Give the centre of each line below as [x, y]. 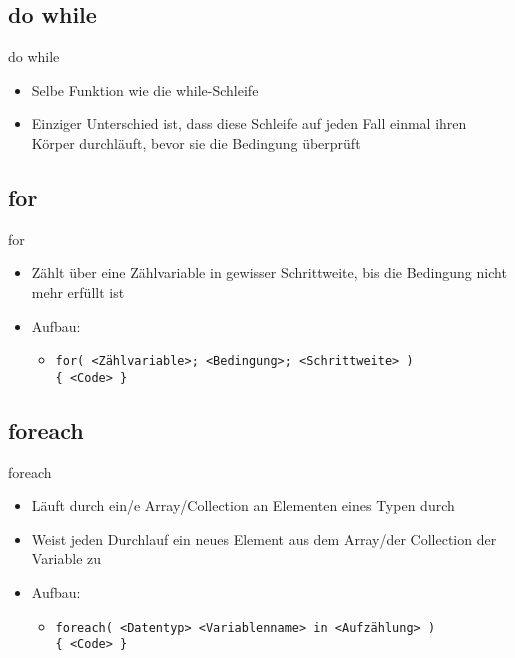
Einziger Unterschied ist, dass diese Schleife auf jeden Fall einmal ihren [249, 123]
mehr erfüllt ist [78, 291]
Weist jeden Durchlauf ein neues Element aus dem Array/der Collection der [264, 538]
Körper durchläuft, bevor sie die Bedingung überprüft [196, 142]
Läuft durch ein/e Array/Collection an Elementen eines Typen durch [243, 505]
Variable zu [66, 558]
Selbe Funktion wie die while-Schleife [145, 89]
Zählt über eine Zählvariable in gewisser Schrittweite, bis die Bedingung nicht [269, 272]
